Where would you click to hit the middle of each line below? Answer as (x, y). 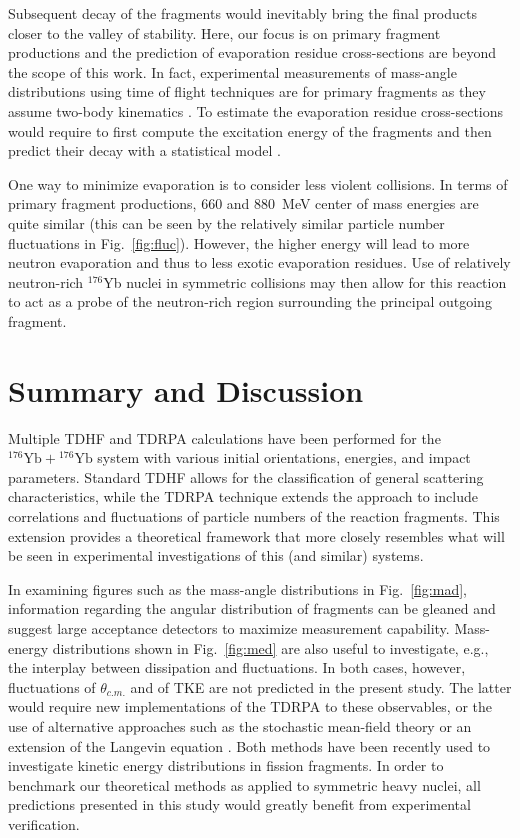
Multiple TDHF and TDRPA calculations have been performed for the (224, 437)
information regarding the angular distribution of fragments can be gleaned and (252, 608)
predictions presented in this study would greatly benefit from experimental (239, 804)
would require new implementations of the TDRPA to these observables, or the (250, 706)
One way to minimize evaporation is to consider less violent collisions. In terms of (258, 183)
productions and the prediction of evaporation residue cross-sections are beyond (252, 52)
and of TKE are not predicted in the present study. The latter (321, 686)
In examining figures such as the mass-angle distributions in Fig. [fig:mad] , (237, 588)
